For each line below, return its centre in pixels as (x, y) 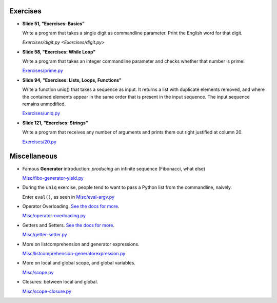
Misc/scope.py (38, 272)
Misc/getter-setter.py (45, 235)
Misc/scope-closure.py (47, 291)
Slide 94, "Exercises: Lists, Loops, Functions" (72, 80)
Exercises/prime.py (43, 71)
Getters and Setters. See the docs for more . (68, 225)
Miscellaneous (33, 156)
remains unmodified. (44, 104)
